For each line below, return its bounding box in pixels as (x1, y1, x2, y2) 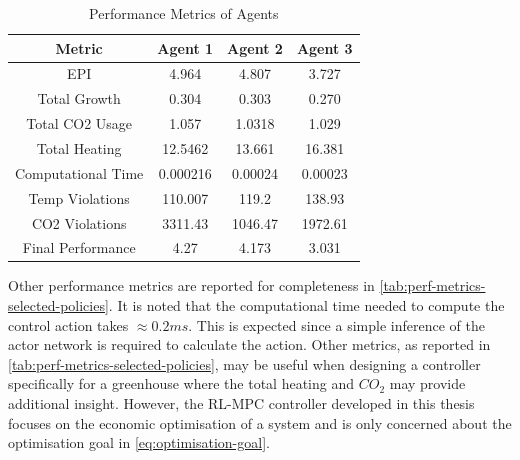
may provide (389, 373, 466, 394)
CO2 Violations (31, 212, 127, 233)
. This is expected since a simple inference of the (188, 314, 485, 335)
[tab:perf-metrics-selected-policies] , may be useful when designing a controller (8, 353, 481, 374)
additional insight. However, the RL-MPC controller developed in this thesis (8, 393, 475, 413)
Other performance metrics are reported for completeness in (8, 275, 375, 296)
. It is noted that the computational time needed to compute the (108, 295, 505, 316)
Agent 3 (296, 37, 353, 58)
